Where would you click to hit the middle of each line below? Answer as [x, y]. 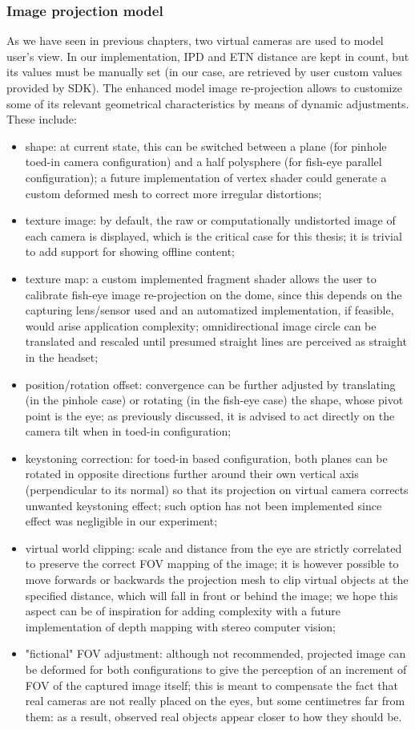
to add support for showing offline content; [130, 251]
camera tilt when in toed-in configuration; [128, 431]
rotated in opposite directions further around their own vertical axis [192, 474]
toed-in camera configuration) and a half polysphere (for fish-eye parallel [203, 162]
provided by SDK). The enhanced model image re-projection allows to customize [204, 87]
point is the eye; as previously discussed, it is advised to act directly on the [210, 415]
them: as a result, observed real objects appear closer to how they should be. [214, 716]
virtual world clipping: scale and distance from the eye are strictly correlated [214, 547]
